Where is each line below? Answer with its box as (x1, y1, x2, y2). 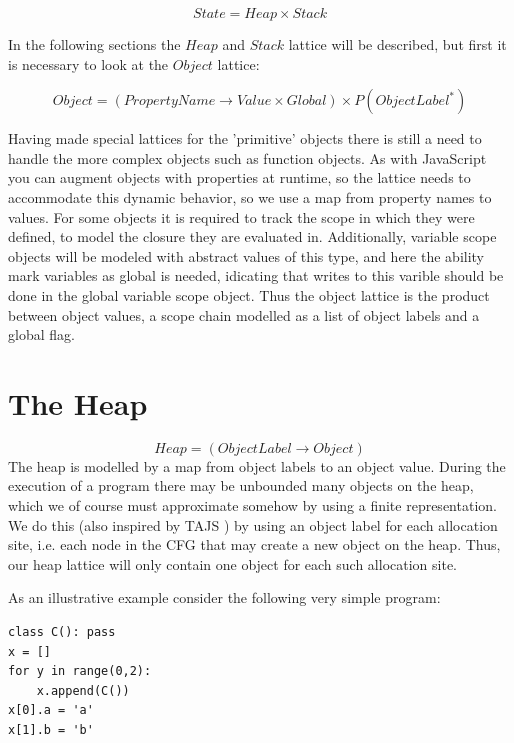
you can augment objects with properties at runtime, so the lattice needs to (8, 167, 471, 188)
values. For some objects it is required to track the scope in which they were (8, 206, 475, 227)
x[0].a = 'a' (8, 703, 94, 718)
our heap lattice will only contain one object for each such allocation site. (8, 553, 458, 574)
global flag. (8, 324, 75, 345)
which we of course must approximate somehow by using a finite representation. (8, 495, 497, 516)
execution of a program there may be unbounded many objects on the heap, (8, 475, 474, 496)
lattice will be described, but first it (288, 34, 507, 54)
